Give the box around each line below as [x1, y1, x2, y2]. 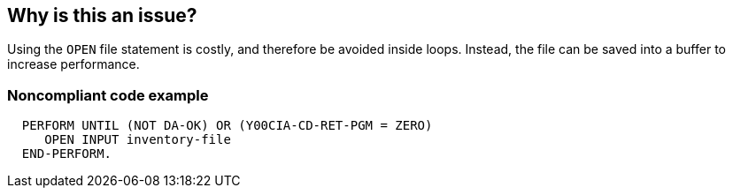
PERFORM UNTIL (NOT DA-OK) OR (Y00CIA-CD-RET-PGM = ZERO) [21, 118, 433, 133]
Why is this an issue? [7, 4, 197, 26]
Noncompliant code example [7, 86, 209, 104]
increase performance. [7, 56, 140, 72]
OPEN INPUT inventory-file [44, 132, 231, 147]
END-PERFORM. [21, 146, 112, 161]
